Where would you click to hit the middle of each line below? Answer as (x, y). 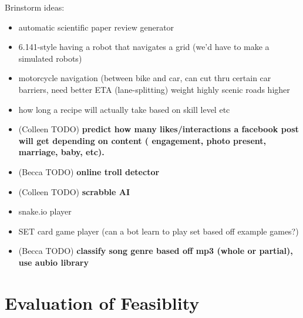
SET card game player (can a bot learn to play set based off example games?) (159, 231)
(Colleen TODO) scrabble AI (74, 191)
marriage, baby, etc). (61, 152)
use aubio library (53, 262)
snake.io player (45, 211)
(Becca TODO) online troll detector (89, 171)
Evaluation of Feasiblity (102, 302)
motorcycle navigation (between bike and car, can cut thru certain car (145, 78)
